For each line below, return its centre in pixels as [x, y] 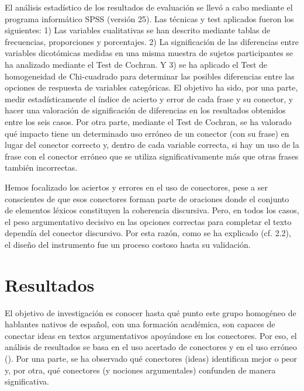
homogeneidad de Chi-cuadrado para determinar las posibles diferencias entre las [150, 76]
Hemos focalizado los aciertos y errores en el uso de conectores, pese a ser [136, 187]
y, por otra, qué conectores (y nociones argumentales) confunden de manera [140, 370]
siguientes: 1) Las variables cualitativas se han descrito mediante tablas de [138, 30]
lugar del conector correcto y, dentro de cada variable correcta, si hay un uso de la [152, 145]
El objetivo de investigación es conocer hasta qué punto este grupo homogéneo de [151, 312]
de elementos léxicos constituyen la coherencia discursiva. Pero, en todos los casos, [152, 210]
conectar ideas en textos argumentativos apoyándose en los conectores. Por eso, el [151, 335]
